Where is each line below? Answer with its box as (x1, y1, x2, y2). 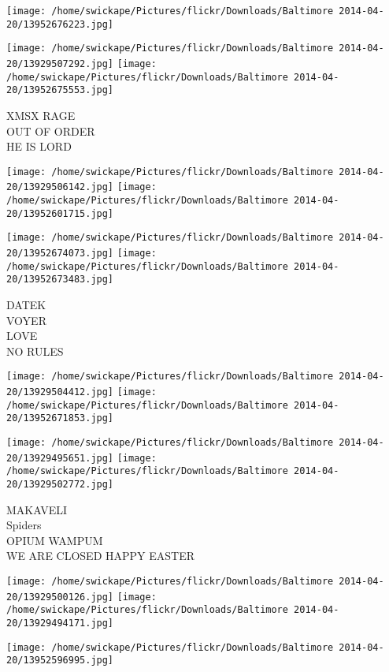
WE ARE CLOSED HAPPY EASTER (6, 547, 195, 564)
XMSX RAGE (6, 106, 76, 123)
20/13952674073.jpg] (6, 248, 114, 259)
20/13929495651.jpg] (6, 452, 114, 464)
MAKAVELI (6, 501, 68, 517)
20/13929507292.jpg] (6, 58, 114, 69)
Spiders (6, 517, 42, 533)
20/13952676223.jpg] (6, 18, 114, 30)
